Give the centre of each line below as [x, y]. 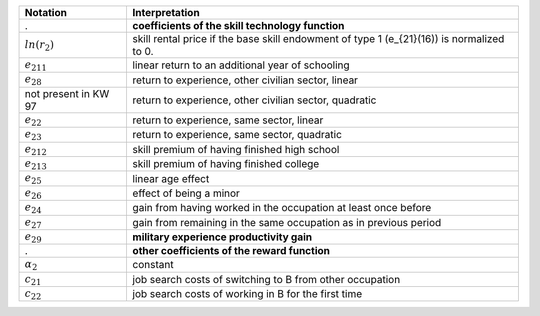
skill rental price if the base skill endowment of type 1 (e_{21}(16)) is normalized [318, 38]
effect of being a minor [186, 193]
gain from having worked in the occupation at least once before [282, 208]
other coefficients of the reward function [231, 251]
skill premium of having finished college [226, 164]
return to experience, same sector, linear [228, 120]
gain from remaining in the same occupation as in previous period [287, 222]
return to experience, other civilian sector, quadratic [254, 100]
